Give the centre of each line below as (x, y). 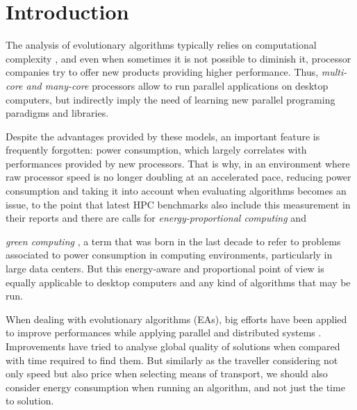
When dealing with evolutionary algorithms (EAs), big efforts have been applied (176, 319)
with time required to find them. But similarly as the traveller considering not (172, 360)
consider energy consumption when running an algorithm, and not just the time (175, 387)
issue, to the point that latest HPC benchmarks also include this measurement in (178, 204)
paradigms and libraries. (57, 113)
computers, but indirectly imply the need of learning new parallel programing (171, 99)
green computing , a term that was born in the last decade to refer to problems (173, 241)
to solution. (30, 401)
